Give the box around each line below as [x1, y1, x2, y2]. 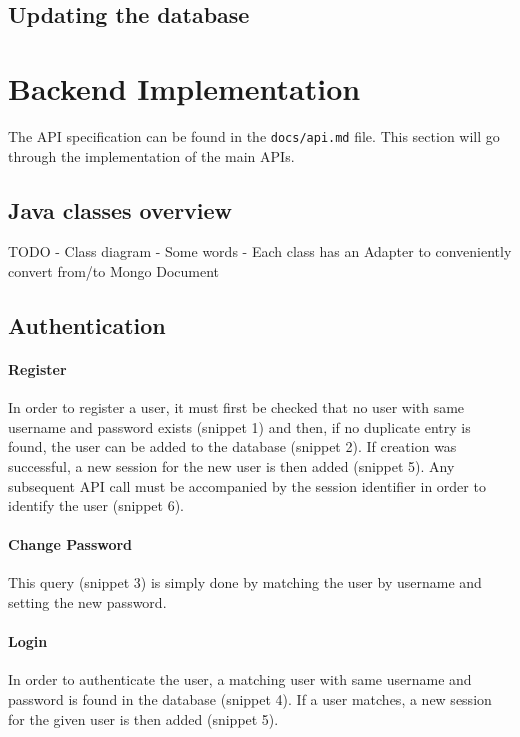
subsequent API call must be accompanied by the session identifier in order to [8, 475, 486, 496]
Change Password [8, 534, 133, 555]
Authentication [8, 309, 166, 340]
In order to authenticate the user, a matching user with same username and [8, 669, 472, 690]
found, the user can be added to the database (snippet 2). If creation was [8, 436, 457, 457]
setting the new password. [8, 592, 167, 613]
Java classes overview [8, 194, 233, 225]
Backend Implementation [8, 67, 361, 108]
